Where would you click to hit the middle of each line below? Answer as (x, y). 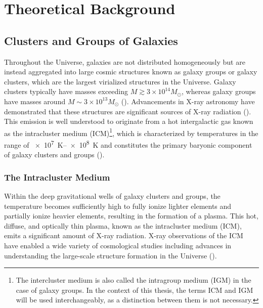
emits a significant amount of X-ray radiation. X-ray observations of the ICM (124, 235)
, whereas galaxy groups (219, 91)
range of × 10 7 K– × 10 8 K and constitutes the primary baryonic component (128, 144)
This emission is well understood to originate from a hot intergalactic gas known (129, 121)
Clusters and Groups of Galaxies (91, 40)
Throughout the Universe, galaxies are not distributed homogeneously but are (125, 61)
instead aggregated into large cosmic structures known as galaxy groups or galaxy (131, 72)
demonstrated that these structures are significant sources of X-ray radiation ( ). (128, 111)
